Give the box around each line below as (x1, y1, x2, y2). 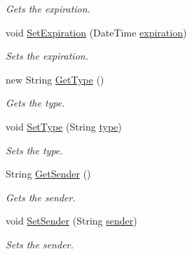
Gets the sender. (6, 189, 76, 204)
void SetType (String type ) (6, 119, 122, 133)
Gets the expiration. (6, 1, 90, 15)
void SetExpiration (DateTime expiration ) (6, 25, 187, 39)
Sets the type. (6, 142, 63, 157)
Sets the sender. (6, 236, 74, 251)
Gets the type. (6, 95, 65, 110)
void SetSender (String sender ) (6, 213, 137, 228)
